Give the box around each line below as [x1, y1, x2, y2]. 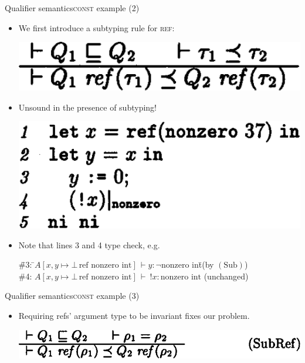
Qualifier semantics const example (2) [5, 2, 140, 14]
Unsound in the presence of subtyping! [18, 101, 157, 113]
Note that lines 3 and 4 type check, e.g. [18, 238, 160, 251]
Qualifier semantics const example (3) [5, 289, 140, 302]
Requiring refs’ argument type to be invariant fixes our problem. [18, 309, 250, 321]
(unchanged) [204, 269, 249, 282]
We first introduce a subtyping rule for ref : [18, 21, 175, 34]
